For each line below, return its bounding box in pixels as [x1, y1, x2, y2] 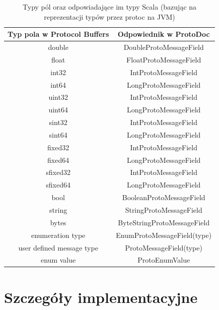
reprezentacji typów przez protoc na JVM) [44, 11, 175, 22]
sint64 [49, 129, 67, 140]
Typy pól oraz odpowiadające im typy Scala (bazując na [23, 2, 197, 12]
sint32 [49, 117, 67, 128]
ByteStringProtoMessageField [118, 217, 210, 227]
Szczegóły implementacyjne [4, 286, 198, 307]
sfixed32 [46, 167, 70, 177]
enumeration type [31, 229, 86, 240]
